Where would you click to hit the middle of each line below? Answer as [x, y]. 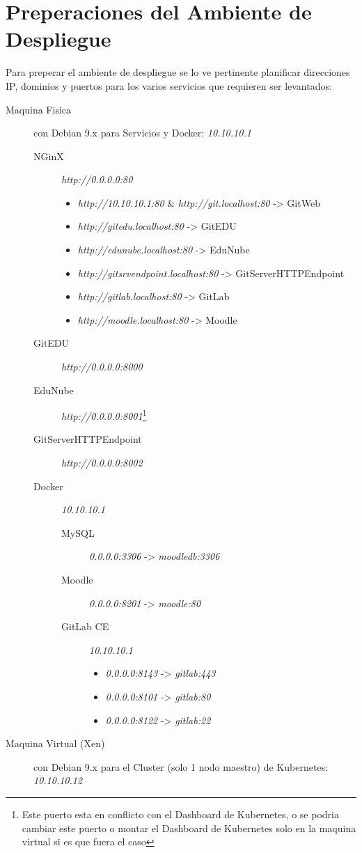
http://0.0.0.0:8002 [102, 463]
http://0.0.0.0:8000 [102, 367]
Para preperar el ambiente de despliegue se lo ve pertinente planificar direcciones [178, 72]
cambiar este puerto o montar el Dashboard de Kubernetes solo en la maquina [189, 828]
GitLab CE [85, 626]
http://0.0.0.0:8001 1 [104, 415]
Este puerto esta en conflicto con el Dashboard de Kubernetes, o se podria [180, 814]
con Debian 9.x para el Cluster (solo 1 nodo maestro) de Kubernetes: [181, 766]
